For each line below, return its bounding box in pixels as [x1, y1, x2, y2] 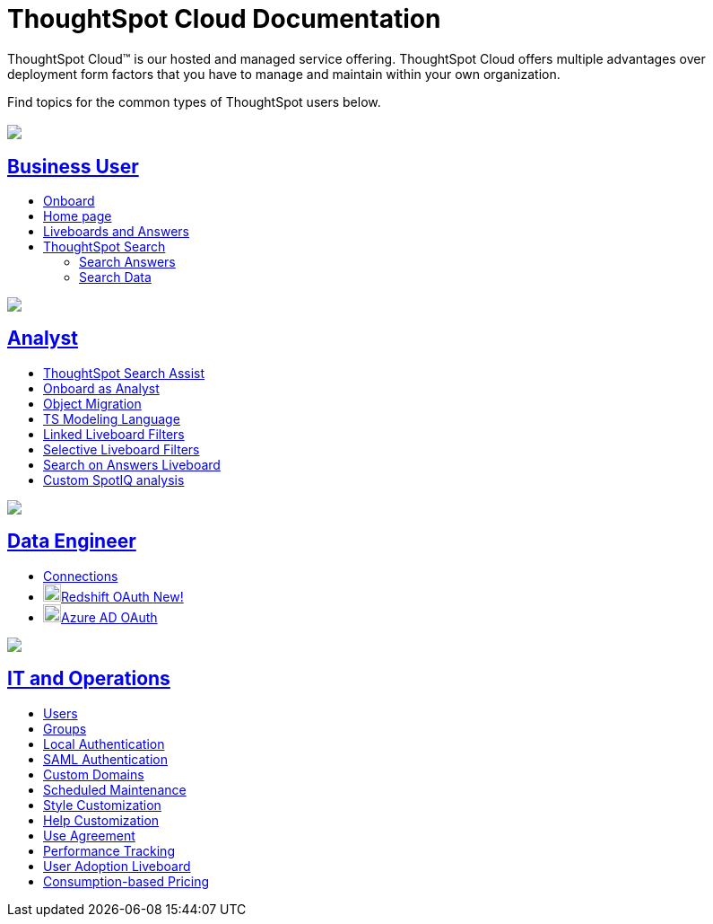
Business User [7, 154, 139, 178]
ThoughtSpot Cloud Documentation [7, 4, 441, 34]
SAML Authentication [43, 751, 168, 767]
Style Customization [43, 796, 161, 813]
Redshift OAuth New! [61, 588, 184, 604]
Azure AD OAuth [61, 609, 158, 625]
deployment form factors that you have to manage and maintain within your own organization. [7, 66, 561, 82]
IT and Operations [7, 667, 170, 691]
